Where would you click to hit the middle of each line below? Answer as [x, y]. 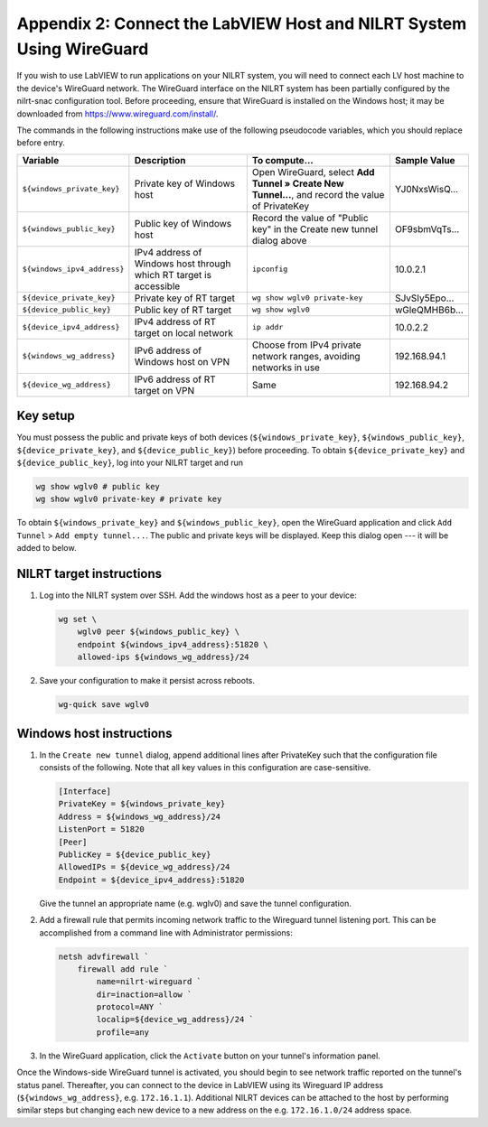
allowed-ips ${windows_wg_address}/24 [163, 657]
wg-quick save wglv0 [103, 705]
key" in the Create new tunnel [315, 228]
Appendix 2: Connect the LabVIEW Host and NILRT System [242, 23]
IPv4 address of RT [175, 321]
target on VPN [164, 390]
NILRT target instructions [89, 573]
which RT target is [173, 275]
